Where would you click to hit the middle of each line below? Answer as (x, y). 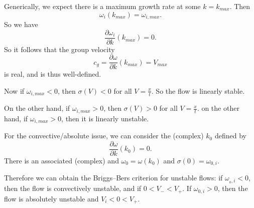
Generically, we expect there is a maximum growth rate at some (102, 6)
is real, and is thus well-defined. (53, 74)
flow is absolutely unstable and (51, 198)
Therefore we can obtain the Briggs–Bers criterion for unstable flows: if (113, 178)
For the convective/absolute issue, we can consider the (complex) (104, 136)
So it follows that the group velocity (59, 49)
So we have (21, 24)
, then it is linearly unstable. (105, 118)
